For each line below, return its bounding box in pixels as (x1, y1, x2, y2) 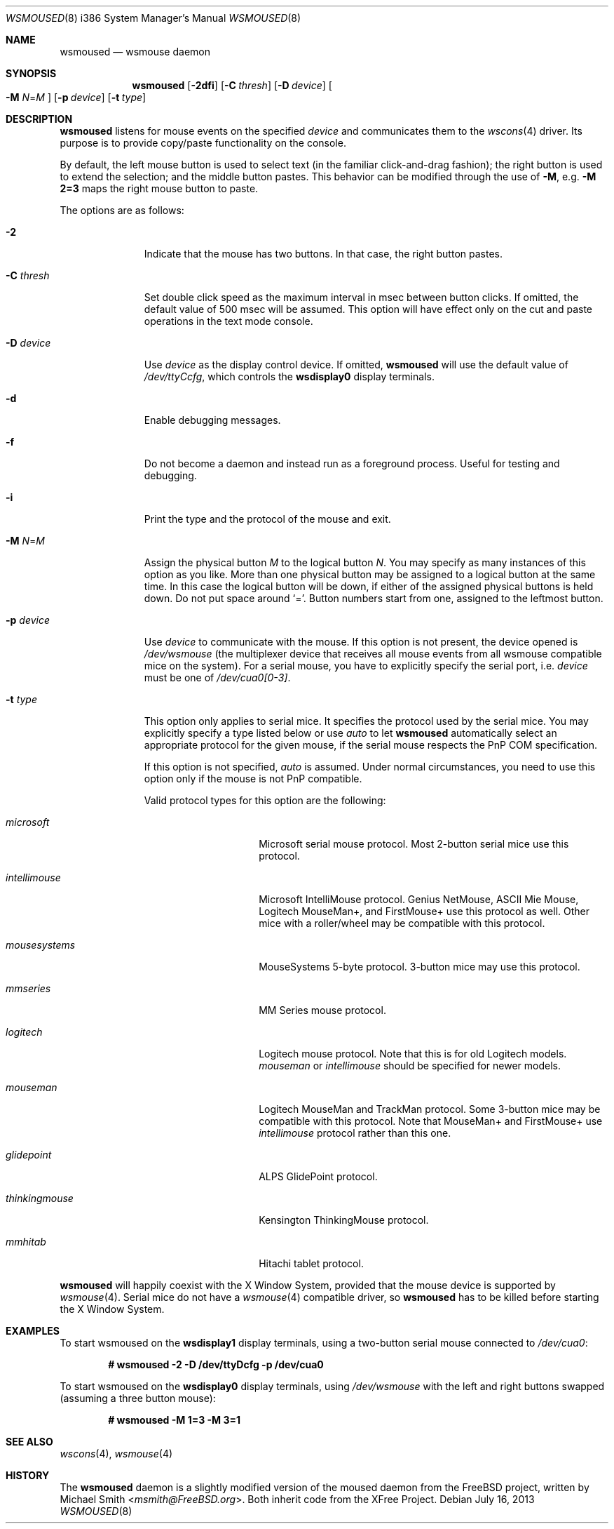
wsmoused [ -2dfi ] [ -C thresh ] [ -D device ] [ (132, 79, 332, 91)
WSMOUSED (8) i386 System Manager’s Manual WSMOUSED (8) (6, 12, 301, 24)
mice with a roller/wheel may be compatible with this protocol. (259, 917, 545, 929)
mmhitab (6, 1236, 46, 1248)
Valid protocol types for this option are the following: (144, 794, 386, 806)
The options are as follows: (60, 204, 184, 216)
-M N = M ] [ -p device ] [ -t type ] (6, 91, 146, 103)
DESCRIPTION (6, 113, 73, 125)
